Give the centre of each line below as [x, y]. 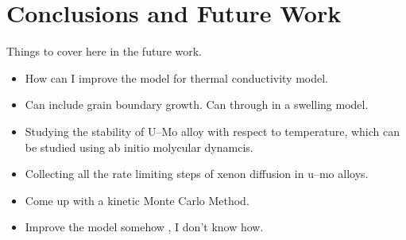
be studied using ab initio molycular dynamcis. [139, 147]
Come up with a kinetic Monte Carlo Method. [137, 200]
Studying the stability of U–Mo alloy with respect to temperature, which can [213, 131]
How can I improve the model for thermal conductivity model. [177, 77]
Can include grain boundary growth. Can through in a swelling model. [197, 105]
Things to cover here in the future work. [104, 51]
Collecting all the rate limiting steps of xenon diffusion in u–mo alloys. [197, 174]
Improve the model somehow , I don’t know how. [144, 227]
